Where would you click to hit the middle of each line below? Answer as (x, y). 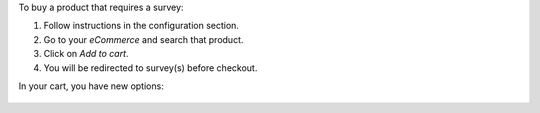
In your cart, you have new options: (91, 86)
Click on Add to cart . (86, 54)
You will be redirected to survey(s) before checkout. (150, 67)
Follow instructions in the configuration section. (141, 26)
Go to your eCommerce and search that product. (143, 39)
